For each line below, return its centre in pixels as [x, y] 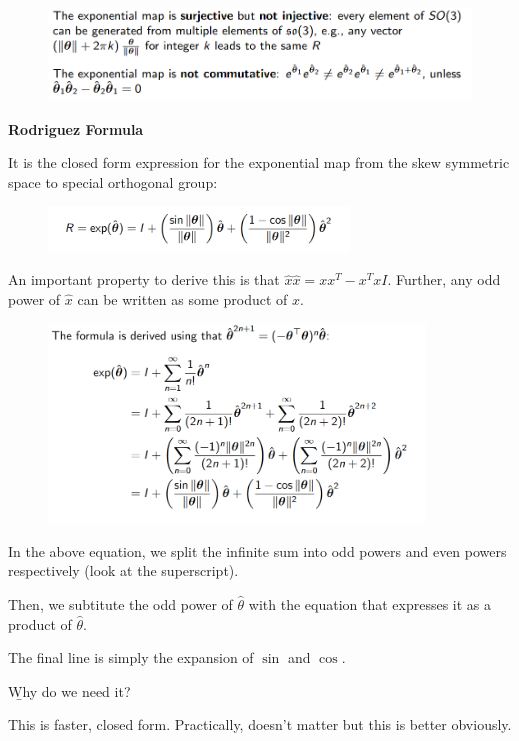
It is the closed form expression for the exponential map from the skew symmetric [259, 162]
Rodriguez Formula [76, 128]
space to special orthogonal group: [113, 181]
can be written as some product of [182, 299]
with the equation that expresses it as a [370, 604]
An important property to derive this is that [144, 279]
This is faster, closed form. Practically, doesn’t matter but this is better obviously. [260, 724]
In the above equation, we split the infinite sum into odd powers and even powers [257, 550]
